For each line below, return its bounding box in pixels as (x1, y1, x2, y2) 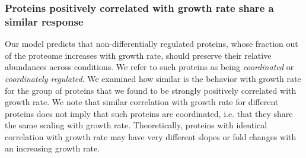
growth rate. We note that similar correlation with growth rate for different (5, 96, 279, 108)
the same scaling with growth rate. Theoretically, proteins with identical (5, 119, 267, 131)
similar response (5, 14, 84, 29)
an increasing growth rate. (5, 142, 100, 154)
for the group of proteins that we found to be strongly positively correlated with (5, 84, 297, 96)
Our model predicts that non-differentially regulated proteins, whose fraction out (5, 37, 298, 50)
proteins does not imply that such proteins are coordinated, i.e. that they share (5, 107, 293, 119)
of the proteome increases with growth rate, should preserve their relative (5, 49, 272, 61)
